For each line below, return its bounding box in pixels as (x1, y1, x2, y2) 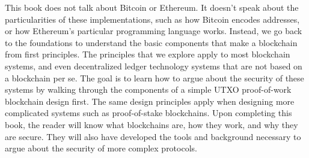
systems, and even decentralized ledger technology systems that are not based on (5, 59, 302, 72)
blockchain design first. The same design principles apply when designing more (5, 95, 295, 107)
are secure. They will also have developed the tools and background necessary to (5, 130, 301, 142)
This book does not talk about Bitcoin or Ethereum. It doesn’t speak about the (5, 1, 299, 13)
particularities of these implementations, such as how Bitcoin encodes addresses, (5, 13, 300, 25)
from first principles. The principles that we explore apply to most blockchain (5, 48, 290, 60)
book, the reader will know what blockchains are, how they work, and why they (5, 118, 298, 130)
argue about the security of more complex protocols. (5, 142, 197, 154)
